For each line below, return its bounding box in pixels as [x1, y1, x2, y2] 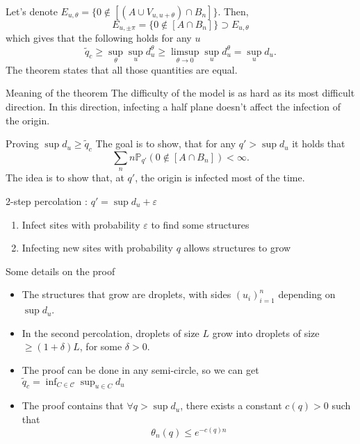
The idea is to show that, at [6, 170, 124, 185]
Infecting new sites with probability [22, 240, 174, 255]
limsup [170, 47, 199, 57]
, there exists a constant [180, 398, 282, 413]
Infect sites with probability [22, 217, 140, 231]
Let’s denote [6, 4, 58, 18]
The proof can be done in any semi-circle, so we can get [22, 362, 259, 377]
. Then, [218, 4, 249, 18]
